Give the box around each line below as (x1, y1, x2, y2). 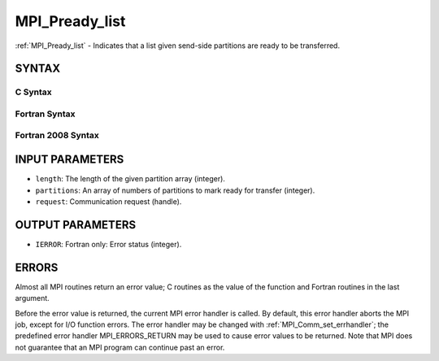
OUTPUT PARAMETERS (15, 218, 137, 232)
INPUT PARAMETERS (15, 153, 124, 167)
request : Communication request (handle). (35, 196, 182, 207)
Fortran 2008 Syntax (15, 130, 99, 141)
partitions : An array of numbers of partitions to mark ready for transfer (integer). (35, 185, 315, 195)
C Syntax (15, 86, 52, 98)
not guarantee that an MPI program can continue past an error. (15, 342, 225, 352)
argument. (15, 294, 50, 303)
